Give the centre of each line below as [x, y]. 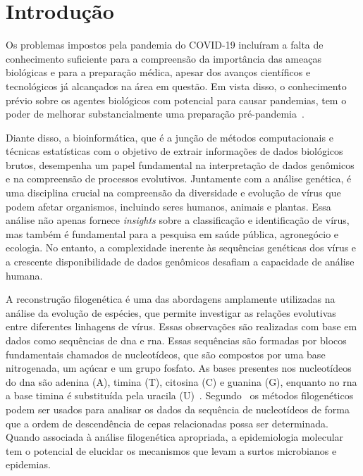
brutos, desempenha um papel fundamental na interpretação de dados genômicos [180, 164]
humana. [24, 275]
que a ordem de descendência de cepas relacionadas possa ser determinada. [167, 423]
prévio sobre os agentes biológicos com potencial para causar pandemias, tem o [176, 100]
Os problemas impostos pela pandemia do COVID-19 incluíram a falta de [165, 45]
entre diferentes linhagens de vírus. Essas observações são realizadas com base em [181, 326]
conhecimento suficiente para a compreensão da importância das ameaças [164, 58]
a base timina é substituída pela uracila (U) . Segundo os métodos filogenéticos [180, 395]
